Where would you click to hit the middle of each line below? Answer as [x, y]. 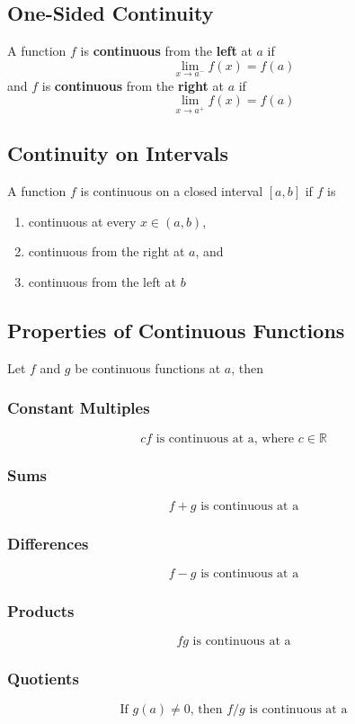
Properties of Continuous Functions [176, 330]
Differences [48, 543]
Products [41, 610]
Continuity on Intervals [118, 153]
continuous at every [82, 221]
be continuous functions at [148, 367]
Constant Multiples [79, 408]
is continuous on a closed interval [172, 191]
